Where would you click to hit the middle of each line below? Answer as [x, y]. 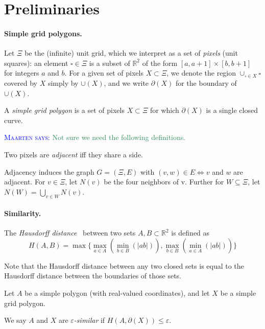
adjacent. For [25, 182]
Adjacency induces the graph [49, 171]
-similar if [89, 320]
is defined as [190, 233]
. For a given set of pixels [104, 73]
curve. [14, 120]
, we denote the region [201, 73]
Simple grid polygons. [43, 33]
